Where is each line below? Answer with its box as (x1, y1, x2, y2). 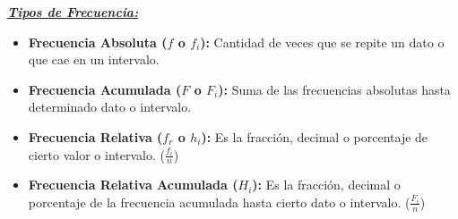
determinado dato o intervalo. (28, 97, 192, 116)
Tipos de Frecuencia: (7, 3, 139, 21)
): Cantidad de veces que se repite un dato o (200, 32, 445, 51)
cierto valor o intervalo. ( (28, 145, 165, 164)
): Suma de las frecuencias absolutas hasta (218, 80, 451, 98)
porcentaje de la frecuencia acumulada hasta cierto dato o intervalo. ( (28, 192, 410, 211)
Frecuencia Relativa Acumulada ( (28, 175, 238, 194)
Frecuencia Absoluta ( (28, 32, 168, 51)
